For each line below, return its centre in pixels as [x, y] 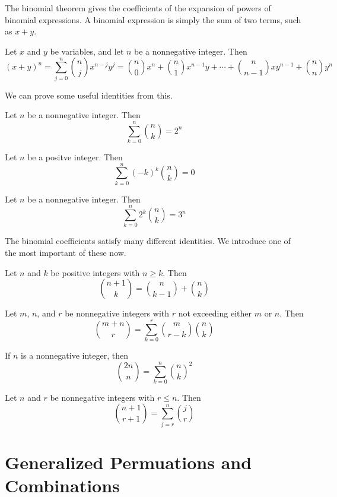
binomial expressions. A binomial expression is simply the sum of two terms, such [153, 19]
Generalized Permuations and [128, 462]
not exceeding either [215, 313]
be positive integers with [95, 272]
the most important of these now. [66, 253]
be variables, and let [87, 51]
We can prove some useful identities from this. [89, 95]
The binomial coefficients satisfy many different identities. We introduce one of [148, 241]
